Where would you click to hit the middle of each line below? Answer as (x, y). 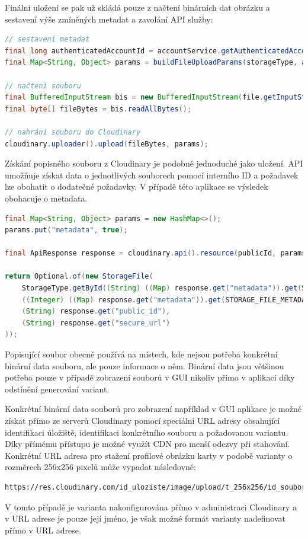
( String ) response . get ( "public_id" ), (96, 311)
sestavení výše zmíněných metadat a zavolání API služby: (109, 19)
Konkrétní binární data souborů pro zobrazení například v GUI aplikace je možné (153, 409)
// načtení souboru (43, 86)
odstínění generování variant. (57, 389)
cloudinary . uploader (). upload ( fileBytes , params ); (107, 144)
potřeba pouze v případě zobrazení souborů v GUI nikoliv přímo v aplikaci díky (150, 377)
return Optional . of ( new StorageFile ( (79, 277)
